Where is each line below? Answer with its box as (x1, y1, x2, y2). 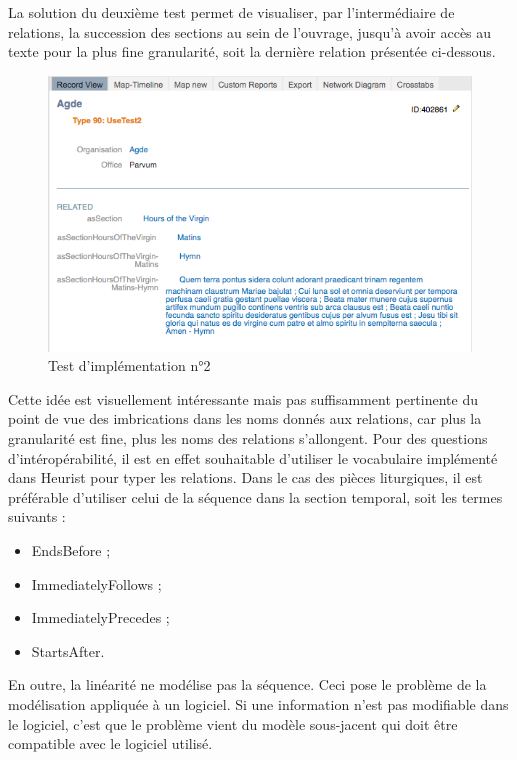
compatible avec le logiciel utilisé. (8, 733, 213, 754)
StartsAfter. (31, 640, 105, 661)
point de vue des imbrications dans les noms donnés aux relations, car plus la (8, 408, 482, 429)
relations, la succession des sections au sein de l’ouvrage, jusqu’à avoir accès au (8, 21, 492, 42)
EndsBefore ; (31, 540, 111, 560)
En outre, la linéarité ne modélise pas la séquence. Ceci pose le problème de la (8, 674, 487, 695)
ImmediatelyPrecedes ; (31, 607, 170, 628)
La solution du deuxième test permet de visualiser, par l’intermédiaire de (8, 2, 455, 22)
